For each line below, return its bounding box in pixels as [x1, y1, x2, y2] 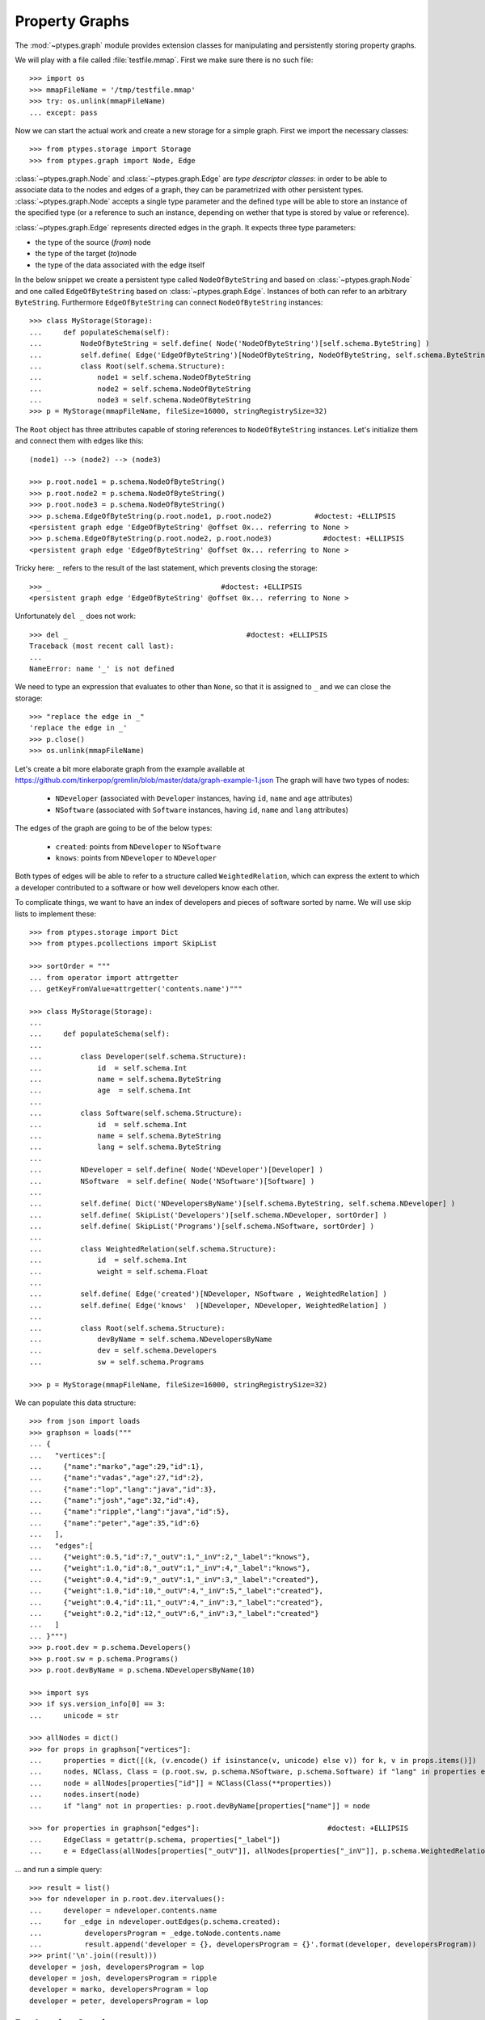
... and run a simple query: [15, 1864, 103, 1874]
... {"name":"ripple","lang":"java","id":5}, [29, 1507, 230, 1517]
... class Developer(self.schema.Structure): [29, 1052, 247, 1062]
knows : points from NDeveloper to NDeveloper [55, 852, 217, 862]
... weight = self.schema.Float [29, 1267, 209, 1276]
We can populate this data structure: [15, 1398, 137, 1408]
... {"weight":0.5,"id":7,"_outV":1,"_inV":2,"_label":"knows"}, [29, 1552, 311, 1562]
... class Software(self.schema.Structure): [29, 1109, 242, 1118]
